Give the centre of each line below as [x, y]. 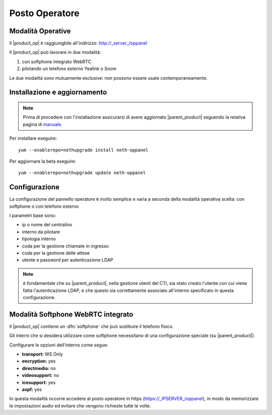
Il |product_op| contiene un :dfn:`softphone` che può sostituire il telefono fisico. [91, 326]
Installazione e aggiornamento [58, 93]
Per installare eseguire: [33, 138]
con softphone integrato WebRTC [57, 62]
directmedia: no [39, 368]
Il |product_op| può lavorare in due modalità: [55, 52]
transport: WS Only [42, 354]
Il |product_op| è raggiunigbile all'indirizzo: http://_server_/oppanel [78, 43]
